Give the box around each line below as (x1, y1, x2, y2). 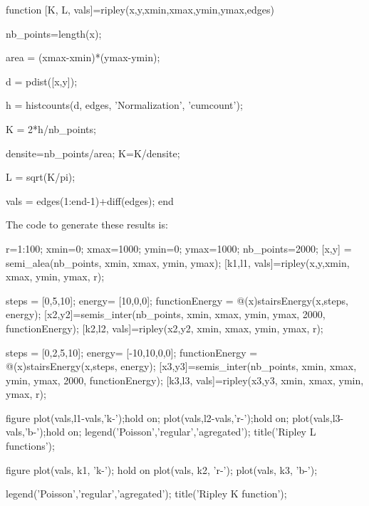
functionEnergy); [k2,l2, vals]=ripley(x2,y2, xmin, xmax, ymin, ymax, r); (6, 320, 323, 335)
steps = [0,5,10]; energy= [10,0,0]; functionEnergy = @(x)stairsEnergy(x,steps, (6, 292, 348, 307)
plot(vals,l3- (292, 410, 344, 425)
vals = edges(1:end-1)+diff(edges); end (6, 193, 174, 208)
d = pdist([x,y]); (6, 73, 78, 88)
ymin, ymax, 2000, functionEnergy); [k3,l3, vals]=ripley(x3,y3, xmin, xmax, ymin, (6, 372, 364, 387)
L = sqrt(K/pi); (6, 169, 76, 184)
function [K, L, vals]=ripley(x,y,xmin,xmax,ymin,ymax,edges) (6, 2, 274, 16)
